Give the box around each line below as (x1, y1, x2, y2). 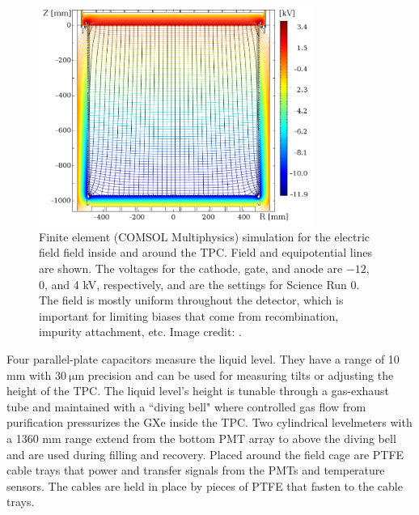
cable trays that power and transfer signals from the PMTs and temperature (6, 462, 385, 479)
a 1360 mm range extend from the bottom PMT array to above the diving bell (6, 430, 396, 446)
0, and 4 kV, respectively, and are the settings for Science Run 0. (39, 275, 360, 292)
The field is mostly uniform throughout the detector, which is (39, 292, 344, 309)
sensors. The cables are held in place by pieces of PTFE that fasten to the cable (6, 477, 403, 494)
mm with (6, 366, 52, 383)
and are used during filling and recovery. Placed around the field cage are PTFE (6, 445, 404, 462)
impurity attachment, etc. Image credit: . (39, 323, 242, 340)
